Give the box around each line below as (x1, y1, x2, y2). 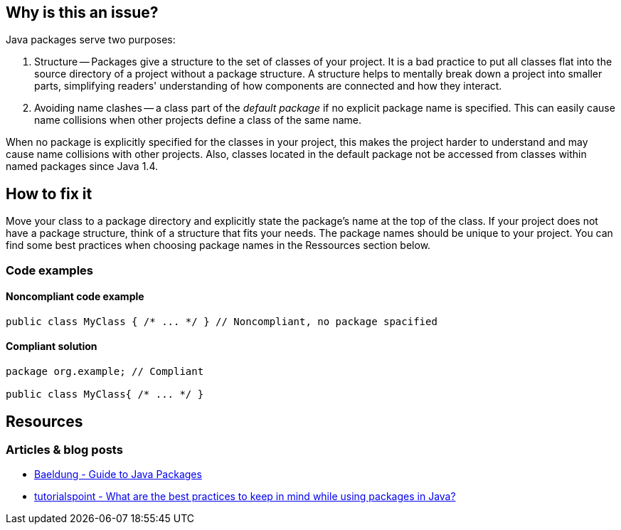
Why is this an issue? (6, 4, 159, 21)
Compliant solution (6, 340, 97, 353)
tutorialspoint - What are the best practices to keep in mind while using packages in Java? (34, 490, 456, 503)
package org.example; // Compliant (6, 366, 204, 378)
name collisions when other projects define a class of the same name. (34, 114, 362, 127)
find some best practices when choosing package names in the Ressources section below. (6, 239, 431, 252)
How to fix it (6, 184, 92, 203)
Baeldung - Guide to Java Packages (34, 468, 202, 481)
